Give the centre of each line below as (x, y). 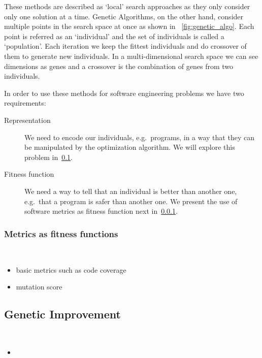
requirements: (25, 103)
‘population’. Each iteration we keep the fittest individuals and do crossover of (125, 46)
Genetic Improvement (62, 314)
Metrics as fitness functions (61, 233)
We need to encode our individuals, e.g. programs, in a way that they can (139, 137)
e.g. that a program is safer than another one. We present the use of (131, 201)
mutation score (39, 287)
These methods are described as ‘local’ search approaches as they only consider (127, 6)
